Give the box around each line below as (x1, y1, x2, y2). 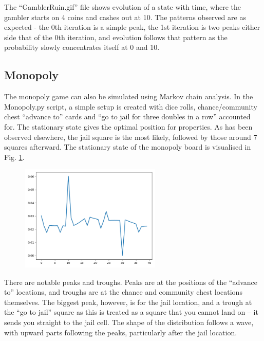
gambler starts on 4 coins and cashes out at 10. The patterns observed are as (4, 11, 246, 22)
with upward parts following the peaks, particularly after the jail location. (4, 327, 237, 337)
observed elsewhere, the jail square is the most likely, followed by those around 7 (4, 131, 257, 142)
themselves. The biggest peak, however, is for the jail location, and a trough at (4, 296, 252, 307)
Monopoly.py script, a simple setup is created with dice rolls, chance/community (4, 101, 257, 112)
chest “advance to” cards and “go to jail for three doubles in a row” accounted (4, 111, 251, 122)
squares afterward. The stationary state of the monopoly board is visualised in (4, 141, 251, 152)
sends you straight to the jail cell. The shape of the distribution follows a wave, (4, 317, 254, 328)
